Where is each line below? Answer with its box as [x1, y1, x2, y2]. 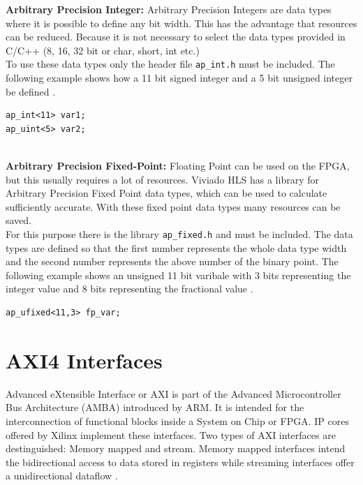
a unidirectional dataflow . [6, 468, 118, 483]
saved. [6, 213, 32, 227]
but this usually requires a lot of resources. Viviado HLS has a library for [6, 172, 319, 186]
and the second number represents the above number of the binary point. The [6, 254, 339, 269]
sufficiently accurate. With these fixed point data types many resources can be [6, 199, 341, 214]
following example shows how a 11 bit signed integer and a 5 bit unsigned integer [6, 70, 353, 85]
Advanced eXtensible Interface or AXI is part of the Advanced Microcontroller [6, 386, 341, 401]
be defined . [6, 84, 56, 98]
